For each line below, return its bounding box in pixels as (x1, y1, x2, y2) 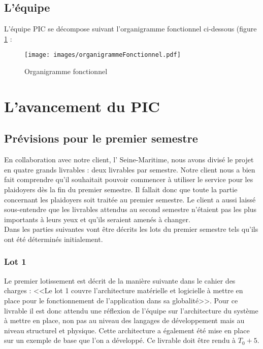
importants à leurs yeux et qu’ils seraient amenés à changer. (4, 214, 190, 224)
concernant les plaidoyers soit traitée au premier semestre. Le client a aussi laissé (4, 194, 256, 204)
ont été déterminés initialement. (4, 233, 103, 244)
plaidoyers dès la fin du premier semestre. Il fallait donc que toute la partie (4, 184, 238, 194)
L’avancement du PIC (4, 95, 160, 116)
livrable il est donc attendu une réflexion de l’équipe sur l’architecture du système (4, 305, 258, 316)
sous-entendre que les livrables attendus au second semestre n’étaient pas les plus (4, 204, 257, 215)
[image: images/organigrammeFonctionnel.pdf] (24, 51, 181, 59)
